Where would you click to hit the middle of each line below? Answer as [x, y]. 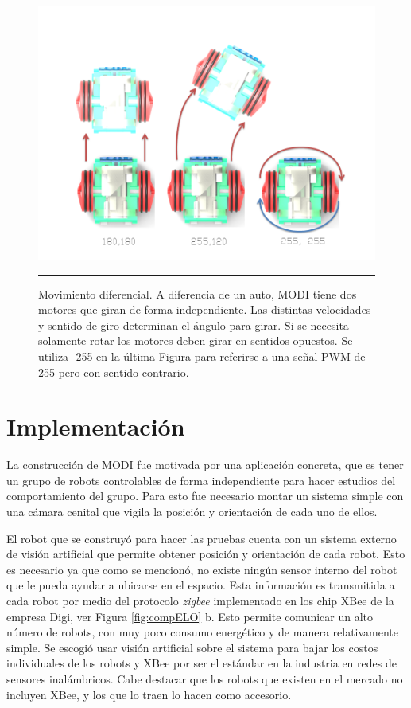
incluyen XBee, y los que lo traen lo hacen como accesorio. [149, 694]
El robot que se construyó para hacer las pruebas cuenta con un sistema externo [202, 538]
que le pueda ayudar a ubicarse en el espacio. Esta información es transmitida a [201, 585]
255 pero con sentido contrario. [114, 372]
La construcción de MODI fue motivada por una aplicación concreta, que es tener [205, 465]
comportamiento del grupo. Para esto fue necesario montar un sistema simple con [205, 496]
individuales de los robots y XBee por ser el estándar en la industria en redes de [202, 663]
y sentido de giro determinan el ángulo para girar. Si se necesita [194, 325]
